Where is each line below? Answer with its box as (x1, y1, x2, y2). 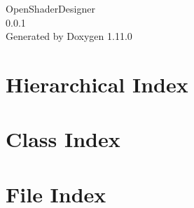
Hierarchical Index (6, 69, 188, 98)
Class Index (6, 125, 120, 153)
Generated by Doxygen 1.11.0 (6, 29, 132, 43)
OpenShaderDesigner (6, 1, 95, 15)
